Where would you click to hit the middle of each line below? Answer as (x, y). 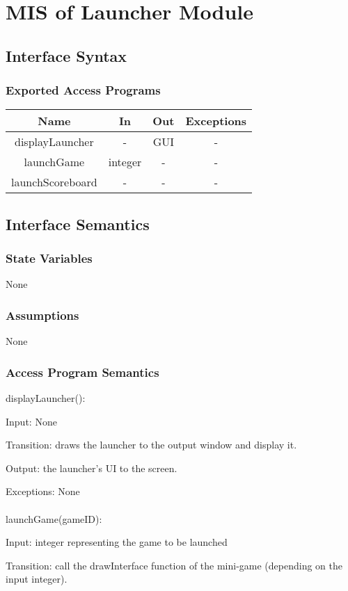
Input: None (31, 421)
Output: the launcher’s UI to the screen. (92, 468)
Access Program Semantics (82, 372)
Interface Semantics (78, 224)
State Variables (49, 258)
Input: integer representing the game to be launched (117, 542)
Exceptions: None (43, 491)
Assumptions (42, 315)
